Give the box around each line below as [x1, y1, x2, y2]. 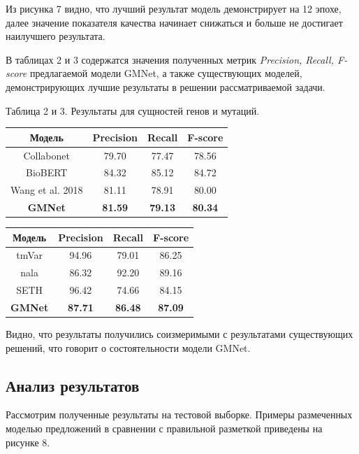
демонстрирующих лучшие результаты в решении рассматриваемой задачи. [6, 79, 325, 94]
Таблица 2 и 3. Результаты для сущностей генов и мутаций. [6, 103, 260, 118]
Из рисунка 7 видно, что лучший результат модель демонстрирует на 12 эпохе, [6, 1, 342, 15]
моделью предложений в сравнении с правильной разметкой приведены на [6, 421, 323, 436]
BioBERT [25, 165, 68, 180]
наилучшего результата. [6, 29, 105, 43]
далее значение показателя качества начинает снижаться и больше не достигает [6, 15, 343, 29]
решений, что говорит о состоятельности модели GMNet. [6, 340, 251, 355]
